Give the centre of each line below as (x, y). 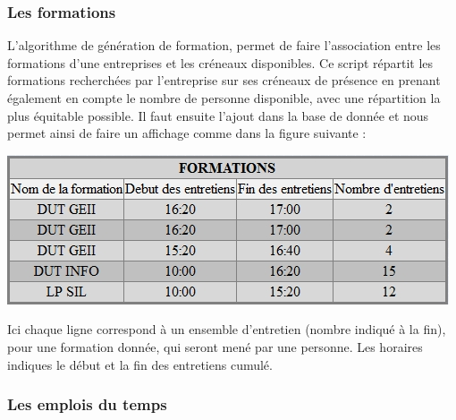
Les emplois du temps (87, 404)
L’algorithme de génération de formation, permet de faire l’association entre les (224, 45)
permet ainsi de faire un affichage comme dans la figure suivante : (187, 133)
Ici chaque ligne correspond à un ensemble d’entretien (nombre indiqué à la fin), (227, 329)
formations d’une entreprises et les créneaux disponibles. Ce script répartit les (220, 62)
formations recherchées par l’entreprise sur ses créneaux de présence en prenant (224, 80)
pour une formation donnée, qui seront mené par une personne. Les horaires (215, 346)
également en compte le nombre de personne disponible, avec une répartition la (224, 98)
